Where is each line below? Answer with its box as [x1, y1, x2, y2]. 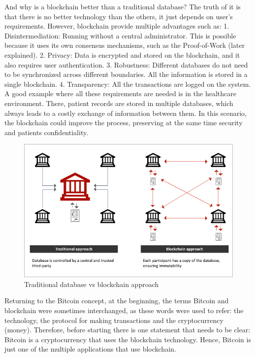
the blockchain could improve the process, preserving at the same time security [4, 117, 243, 128]
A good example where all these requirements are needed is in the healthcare [4, 88, 236, 99]
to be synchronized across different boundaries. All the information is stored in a [4, 69, 248, 79]
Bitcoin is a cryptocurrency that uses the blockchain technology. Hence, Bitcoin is [4, 334, 251, 344]
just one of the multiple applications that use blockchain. [4, 344, 176, 354]
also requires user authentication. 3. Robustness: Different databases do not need [4, 59, 248, 70]
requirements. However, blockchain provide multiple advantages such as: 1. [4, 21, 229, 31]
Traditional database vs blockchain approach [24, 279, 159, 289]
